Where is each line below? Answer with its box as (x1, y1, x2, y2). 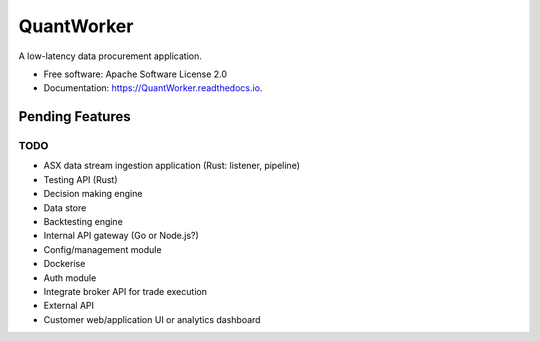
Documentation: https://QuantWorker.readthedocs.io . (43, 82, 263, 94)
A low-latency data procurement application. (18, 50, 202, 62)
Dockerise (43, 258, 86, 270)
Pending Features (18, 108, 131, 125)
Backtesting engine (43, 216, 124, 228)
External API (43, 300, 95, 312)
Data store (43, 201, 87, 214)
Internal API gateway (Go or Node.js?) (43, 230, 199, 242)
